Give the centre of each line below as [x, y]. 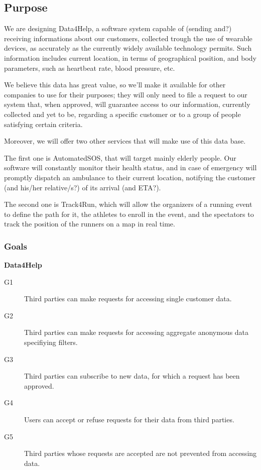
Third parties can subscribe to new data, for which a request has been [132, 376]
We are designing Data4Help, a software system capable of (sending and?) [118, 28]
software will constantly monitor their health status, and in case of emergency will [130, 167]
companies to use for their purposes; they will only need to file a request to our [126, 94]
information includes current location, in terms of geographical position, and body [130, 57]
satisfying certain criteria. [43, 124]
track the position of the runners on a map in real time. [90, 224]
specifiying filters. [51, 342]
